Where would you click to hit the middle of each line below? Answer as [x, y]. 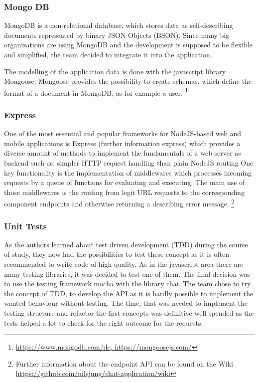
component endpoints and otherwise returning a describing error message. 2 [119, 203]
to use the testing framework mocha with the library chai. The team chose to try [128, 284]
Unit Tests [26, 226]
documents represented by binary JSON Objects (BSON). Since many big [117, 35]
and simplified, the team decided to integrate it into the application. [108, 54]
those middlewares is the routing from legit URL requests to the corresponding [124, 192]
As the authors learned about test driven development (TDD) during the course [126, 244]
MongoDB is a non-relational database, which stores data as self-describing [119, 25]
